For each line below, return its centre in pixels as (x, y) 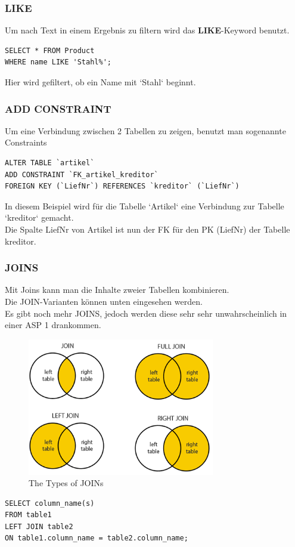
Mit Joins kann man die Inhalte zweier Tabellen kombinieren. (117, 290)
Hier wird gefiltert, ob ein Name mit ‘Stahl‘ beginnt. (100, 82)
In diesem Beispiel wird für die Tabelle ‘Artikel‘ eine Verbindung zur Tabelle (145, 205)
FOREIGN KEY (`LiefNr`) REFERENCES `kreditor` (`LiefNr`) (122, 186)
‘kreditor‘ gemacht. (39, 217)
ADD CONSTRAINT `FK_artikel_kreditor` (82, 174)
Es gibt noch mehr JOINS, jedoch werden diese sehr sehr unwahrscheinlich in (146, 313)
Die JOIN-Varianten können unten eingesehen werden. (104, 301)
